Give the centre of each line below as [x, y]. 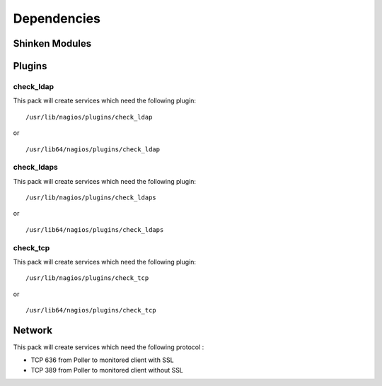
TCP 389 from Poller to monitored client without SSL [107, 370]
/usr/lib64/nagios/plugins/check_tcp [91, 310]
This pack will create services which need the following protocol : [109, 347]
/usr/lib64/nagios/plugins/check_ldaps [95, 229]
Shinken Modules [52, 43]
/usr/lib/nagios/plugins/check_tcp [87, 278]
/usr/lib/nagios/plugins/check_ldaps [91, 198]
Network [33, 330]
